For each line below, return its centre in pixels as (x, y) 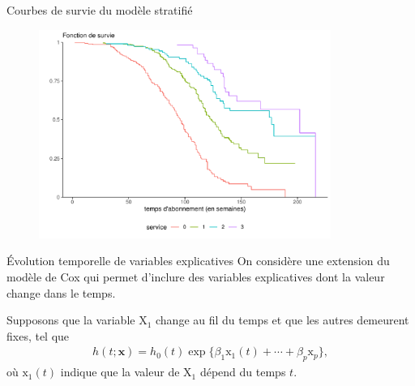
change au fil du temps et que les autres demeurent (282, 320)
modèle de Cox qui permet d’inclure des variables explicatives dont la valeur (196, 277)
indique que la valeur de (120, 372)
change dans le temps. (61, 292)
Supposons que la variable (71, 320)
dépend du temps (243, 372)
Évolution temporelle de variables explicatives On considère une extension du (198, 261)
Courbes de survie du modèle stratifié (100, 10)
